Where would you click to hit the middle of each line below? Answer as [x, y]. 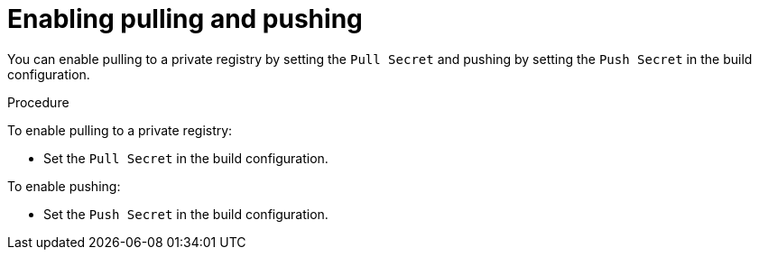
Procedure [38, 102]
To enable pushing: [64, 186]
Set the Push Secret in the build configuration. [186, 214]
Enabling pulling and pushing [185, 19]
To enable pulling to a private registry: [120, 130]
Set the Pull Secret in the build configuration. [186, 158]
